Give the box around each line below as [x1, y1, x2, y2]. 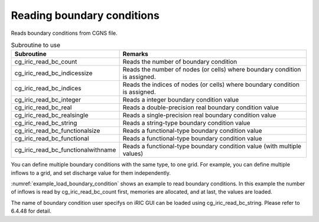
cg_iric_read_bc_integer [14, 96, 81, 104]
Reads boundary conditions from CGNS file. [11, 30, 118, 37]
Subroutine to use [11, 41, 61, 50]
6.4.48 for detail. [11, 207, 51, 215]
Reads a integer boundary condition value [122, 96, 239, 104]
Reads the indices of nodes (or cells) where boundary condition [122, 80, 300, 89]
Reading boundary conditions [11, 9, 159, 22]
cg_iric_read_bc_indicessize [14, 69, 93, 77]
